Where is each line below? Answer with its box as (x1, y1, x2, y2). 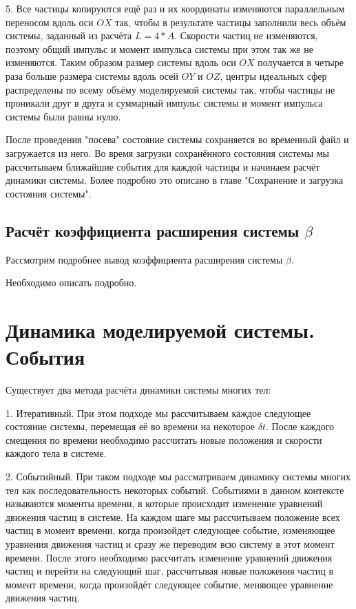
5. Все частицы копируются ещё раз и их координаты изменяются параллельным (6, 1, 345, 15)
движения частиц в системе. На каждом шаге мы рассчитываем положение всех (6, 509, 340, 524)
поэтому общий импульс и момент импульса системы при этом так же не (6, 41, 313, 56)
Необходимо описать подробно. (6, 275, 137, 290)
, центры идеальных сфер (220, 68, 327, 83)
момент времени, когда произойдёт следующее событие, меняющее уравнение (6, 577, 333, 591)
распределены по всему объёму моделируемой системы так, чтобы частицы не (6, 82, 335, 96)
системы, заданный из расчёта (6, 28, 132, 43)
